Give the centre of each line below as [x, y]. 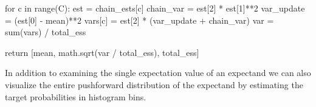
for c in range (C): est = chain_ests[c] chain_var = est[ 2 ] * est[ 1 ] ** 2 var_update [155, 8]
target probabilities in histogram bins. [76, 96]
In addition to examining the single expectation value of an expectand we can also [158, 73]
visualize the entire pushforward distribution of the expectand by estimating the [154, 84]
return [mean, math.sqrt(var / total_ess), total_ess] [102, 52]
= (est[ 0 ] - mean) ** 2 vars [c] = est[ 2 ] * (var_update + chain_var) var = [139, 20]
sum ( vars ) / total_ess [46, 32]
